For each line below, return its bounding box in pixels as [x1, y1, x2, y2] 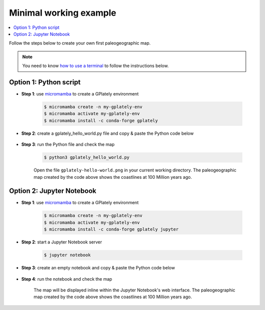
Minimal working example [9, 7, 116, 18]
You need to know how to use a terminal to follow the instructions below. [22, 63, 169, 69]
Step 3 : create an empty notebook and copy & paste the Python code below [21, 265, 175, 271]
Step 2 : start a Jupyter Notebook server [21, 239, 103, 245]
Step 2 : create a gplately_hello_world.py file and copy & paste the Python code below [21, 130, 194, 136]
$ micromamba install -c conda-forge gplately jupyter [44, 227, 179, 232]
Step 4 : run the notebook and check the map [21, 276, 112, 282]
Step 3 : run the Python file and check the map [21, 142, 115, 147]
